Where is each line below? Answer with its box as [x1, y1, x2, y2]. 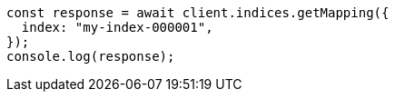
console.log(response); [6, 49, 175, 64]
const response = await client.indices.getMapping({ [6, 5, 390, 20]
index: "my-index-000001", [21, 20, 213, 35]
